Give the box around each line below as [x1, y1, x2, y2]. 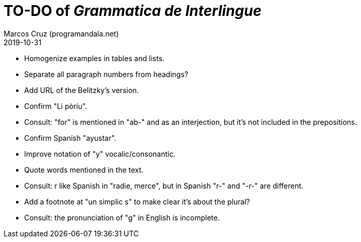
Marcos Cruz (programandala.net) [4, 29, 119, 38]
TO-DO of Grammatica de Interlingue [4, 2, 262, 20]
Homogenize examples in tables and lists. [24, 53, 165, 63]
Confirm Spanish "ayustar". [24, 133, 116, 142]
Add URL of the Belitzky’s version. [24, 85, 139, 95]
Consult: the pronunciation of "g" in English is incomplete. [24, 213, 220, 222]
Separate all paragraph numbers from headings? [24, 69, 188, 79]
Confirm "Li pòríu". [24, 101, 87, 110]
